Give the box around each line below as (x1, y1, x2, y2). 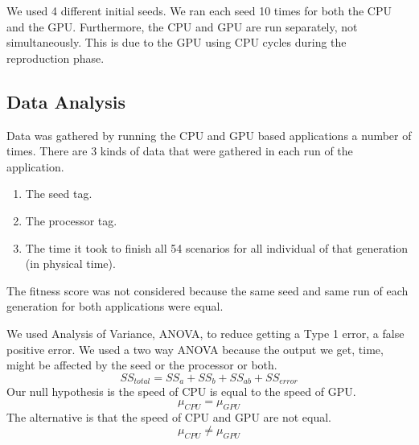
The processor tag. (25, 212, 117, 229)
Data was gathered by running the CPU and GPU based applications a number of (6, 126, 412, 143)
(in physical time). (25, 255, 116, 272)
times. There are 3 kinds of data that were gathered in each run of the (6, 142, 353, 159)
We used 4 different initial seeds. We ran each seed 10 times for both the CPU (6, 2, 392, 19)
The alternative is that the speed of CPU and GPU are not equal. (6, 408, 331, 425)
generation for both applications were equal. (6, 298, 224, 315)
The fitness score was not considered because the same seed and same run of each (6, 282, 409, 299)
